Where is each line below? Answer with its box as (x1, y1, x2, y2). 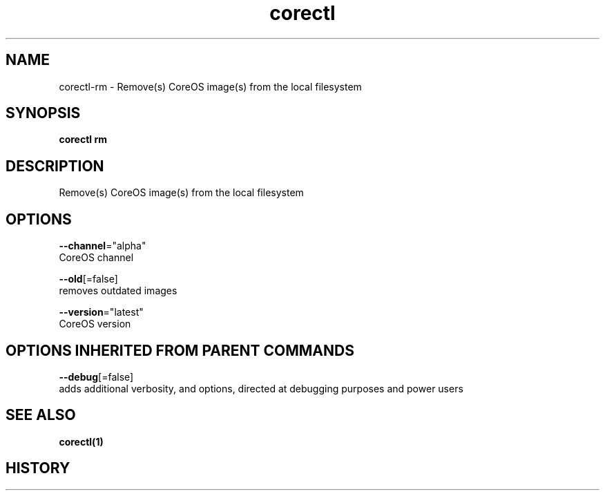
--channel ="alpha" (59, 240, 146, 252)
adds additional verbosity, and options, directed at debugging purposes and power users (59, 382, 463, 394)
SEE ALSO (6, 406, 76, 424)
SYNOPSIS (6, 104, 81, 122)
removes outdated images (59, 285, 177, 297)
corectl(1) (59, 435, 104, 448)
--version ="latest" (59, 306, 144, 318)
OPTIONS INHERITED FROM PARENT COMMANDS (6, 341, 354, 359)
